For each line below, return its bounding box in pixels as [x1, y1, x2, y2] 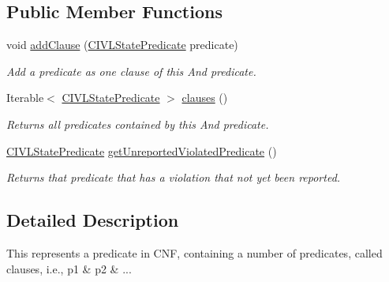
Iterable [6, 89, 44, 106]
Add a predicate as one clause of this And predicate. [6, 62, 256, 79]
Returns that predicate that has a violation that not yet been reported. [6, 169, 341, 186]
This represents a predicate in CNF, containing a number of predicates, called [6, 244, 383, 261]
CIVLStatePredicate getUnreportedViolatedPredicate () [6, 142, 277, 159]
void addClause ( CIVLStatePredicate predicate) [6, 36, 238, 53]
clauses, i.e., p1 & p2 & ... [6, 260, 132, 276]
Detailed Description [6, 208, 179, 232]
